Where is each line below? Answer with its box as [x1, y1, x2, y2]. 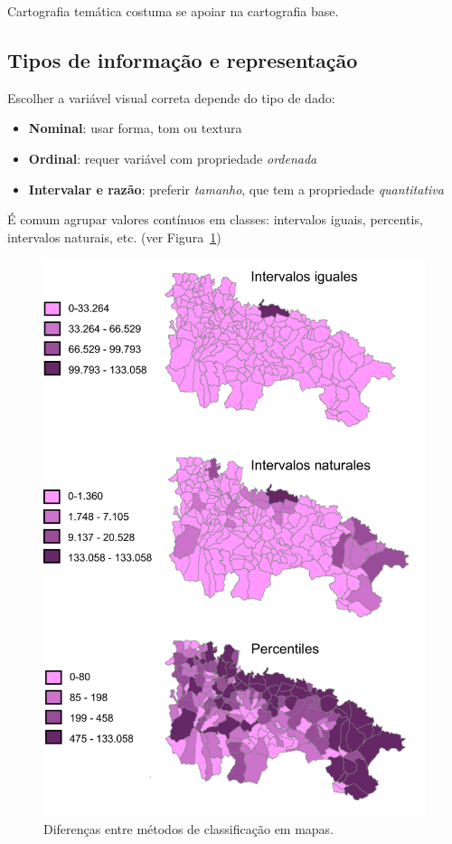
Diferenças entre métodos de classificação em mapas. [43, 819, 334, 838]
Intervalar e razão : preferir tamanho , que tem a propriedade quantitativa [28, 179, 444, 198]
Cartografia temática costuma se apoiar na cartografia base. [7, 2, 339, 20]
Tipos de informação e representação [7, 45, 358, 73]
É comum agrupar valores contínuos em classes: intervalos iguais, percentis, [7, 210, 423, 229]
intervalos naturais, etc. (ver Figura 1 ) [7, 227, 221, 246]
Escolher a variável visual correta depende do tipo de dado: [7, 88, 335, 107]
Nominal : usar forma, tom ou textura [28, 119, 242, 138]
